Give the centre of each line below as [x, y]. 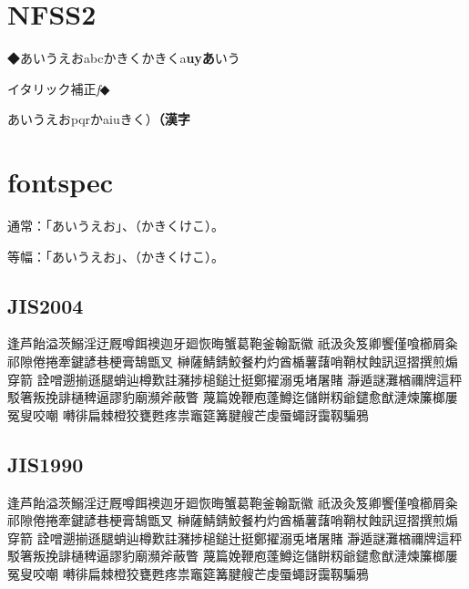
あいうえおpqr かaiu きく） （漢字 [99, 119]
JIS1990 [46, 464]
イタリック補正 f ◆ [59, 88]
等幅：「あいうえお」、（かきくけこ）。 [116, 256]
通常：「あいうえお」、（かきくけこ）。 [116, 226]
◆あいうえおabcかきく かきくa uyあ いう [124, 58]
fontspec [61, 182]
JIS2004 [46, 305]
